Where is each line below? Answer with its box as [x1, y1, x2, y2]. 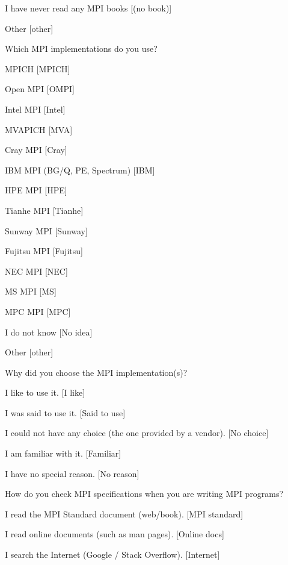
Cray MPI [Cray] [5, 143, 67, 156]
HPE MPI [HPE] [5, 184, 67, 196]
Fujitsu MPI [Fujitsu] [5, 245, 83, 257]
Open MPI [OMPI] [5, 83, 75, 95]
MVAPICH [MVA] [5, 123, 73, 136]
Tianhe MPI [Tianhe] [5, 204, 84, 216]
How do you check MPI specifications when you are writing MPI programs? [5, 487, 284, 500]
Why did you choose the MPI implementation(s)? [5, 366, 188, 378]
